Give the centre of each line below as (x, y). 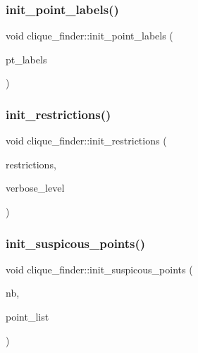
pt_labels (26, 59)
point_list (27, 316)
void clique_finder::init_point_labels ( (89, 36)
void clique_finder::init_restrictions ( (86, 141)
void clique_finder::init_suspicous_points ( (99, 269)
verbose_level (35, 188)
